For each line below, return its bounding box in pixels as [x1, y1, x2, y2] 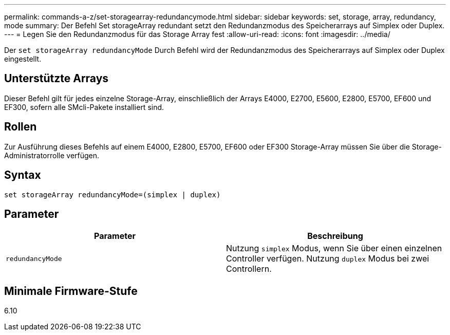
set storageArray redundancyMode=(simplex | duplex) [4, 190, 221, 199]
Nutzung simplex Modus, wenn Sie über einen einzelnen [226, 243, 442, 254]
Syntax [4, 169, 41, 182]
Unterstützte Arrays [4, 72, 109, 85]
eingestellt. [4, 54, 42, 63]
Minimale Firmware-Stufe [4, 284, 138, 297]
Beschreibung [307, 231, 363, 241]
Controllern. [226, 264, 272, 274]
